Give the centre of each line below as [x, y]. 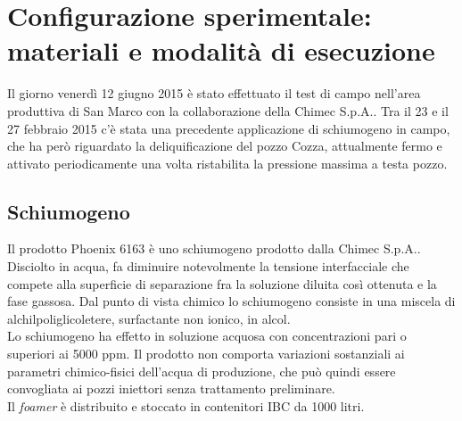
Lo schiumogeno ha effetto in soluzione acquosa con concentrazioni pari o [207, 336]
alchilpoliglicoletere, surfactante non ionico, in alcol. [149, 318]
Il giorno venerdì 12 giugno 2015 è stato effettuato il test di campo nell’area [214, 93]
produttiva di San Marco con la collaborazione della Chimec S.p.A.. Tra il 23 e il [228, 110]
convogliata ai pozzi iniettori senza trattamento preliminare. [171, 388]
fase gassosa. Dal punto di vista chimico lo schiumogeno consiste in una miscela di [231, 301]
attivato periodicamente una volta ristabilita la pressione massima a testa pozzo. [227, 163]
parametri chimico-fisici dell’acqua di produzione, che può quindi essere [202, 371]
